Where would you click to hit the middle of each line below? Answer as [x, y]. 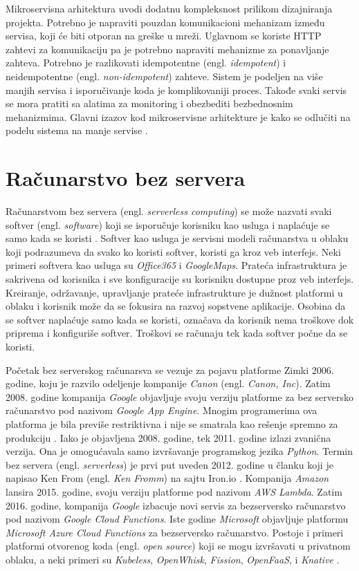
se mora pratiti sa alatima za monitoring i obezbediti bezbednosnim [149, 103]
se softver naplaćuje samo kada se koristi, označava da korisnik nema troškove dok [180, 319]
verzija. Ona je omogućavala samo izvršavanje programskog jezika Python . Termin [179, 451]
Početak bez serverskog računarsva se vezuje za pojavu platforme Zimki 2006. [170, 369]
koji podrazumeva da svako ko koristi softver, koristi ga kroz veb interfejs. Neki [173, 251]
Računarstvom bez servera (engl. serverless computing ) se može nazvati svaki [169, 211]
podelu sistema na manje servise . [77, 130]
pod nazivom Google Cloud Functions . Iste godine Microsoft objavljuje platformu [177, 519]
